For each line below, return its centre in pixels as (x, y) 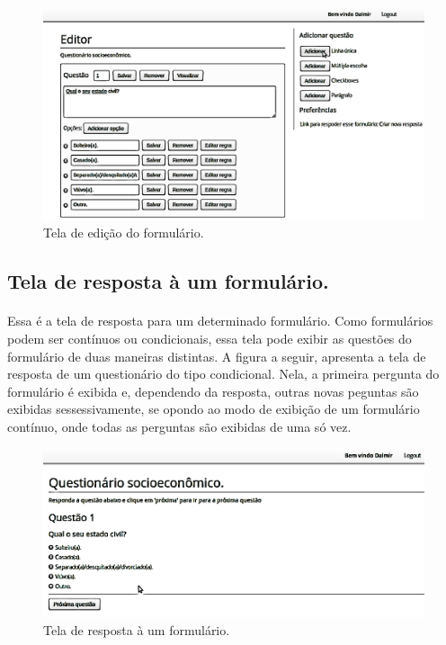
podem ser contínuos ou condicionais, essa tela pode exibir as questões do (210, 338)
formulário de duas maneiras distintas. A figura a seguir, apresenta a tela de (217, 356)
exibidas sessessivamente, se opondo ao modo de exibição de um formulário (214, 409)
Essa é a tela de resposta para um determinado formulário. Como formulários (220, 321)
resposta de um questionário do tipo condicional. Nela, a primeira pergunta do (223, 374)
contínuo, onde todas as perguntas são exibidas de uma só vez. (179, 426)
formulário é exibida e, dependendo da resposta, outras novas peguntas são (213, 391)
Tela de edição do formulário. (124, 233)
